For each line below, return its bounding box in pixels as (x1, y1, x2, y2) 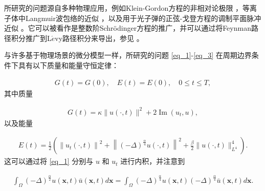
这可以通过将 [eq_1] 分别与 (4, 156, 94, 166)
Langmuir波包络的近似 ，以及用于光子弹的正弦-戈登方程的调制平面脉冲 (25, 12, 261, 23)
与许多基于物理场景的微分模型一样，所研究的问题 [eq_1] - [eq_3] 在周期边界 (4, 50, 252, 60)
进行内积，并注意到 (120, 156, 185, 166)
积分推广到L (11, 32, 52, 43)
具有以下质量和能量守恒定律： (18, 59, 119, 70)
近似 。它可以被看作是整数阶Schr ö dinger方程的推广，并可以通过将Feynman (4, 23, 251, 33)
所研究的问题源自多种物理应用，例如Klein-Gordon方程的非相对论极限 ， (4, 3, 243, 13)
